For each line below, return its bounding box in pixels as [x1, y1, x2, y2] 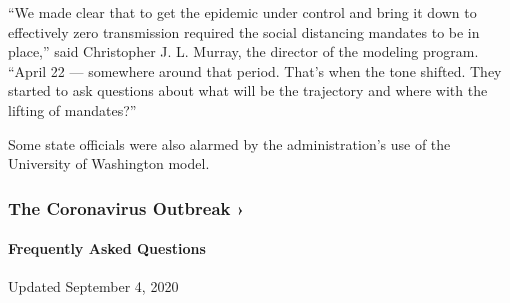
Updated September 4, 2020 [8, 276, 179, 297]
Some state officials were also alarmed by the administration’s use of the [8, 133, 451, 154]
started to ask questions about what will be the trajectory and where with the [8, 80, 488, 101]
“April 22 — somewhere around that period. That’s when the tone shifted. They [8, 60, 502, 81]
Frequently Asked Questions [8, 238, 206, 259]
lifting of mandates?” [8, 99, 137, 120]
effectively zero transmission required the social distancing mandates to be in [8, 21, 480, 42]
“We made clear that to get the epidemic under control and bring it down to [8, 2, 477, 22]
